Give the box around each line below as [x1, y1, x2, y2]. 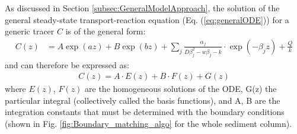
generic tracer [5, 25, 55, 37]
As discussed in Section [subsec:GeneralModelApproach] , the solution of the [5, 2, 280, 14]
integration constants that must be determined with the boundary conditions [5, 106, 285, 118]
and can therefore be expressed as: [5, 58, 129, 71]
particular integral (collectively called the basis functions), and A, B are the [5, 94, 280, 106]
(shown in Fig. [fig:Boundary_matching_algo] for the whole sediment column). [5, 117, 292, 130]
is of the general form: [65, 25, 146, 37]
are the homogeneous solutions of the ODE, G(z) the [85, 82, 277, 95]
